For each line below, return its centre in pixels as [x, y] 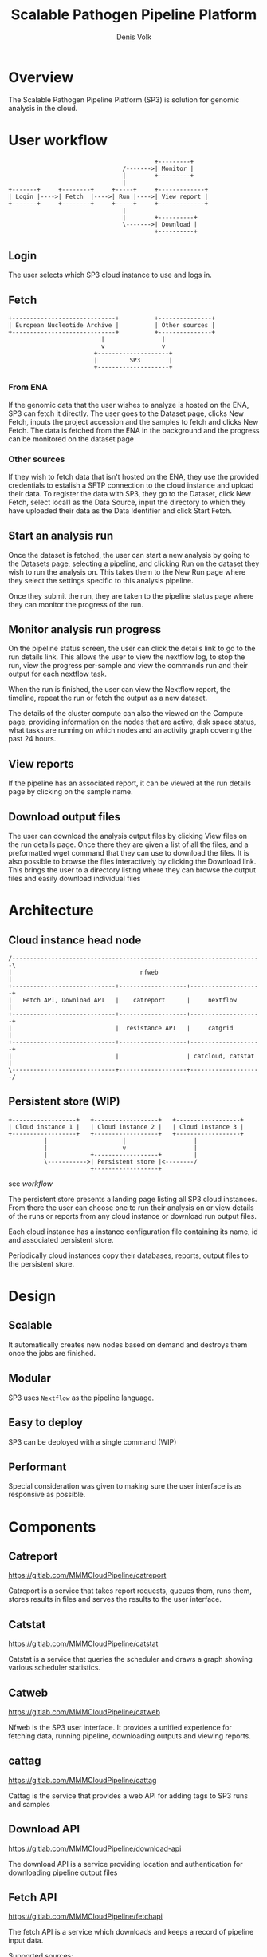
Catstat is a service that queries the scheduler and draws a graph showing [130, 1659]
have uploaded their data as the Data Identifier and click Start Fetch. [120, 510]
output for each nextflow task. [58, 674]
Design [32, 1297]
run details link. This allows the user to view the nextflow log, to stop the [127, 657]
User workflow [58, 140]
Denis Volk [134, 37]
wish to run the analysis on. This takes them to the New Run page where [127, 571]
